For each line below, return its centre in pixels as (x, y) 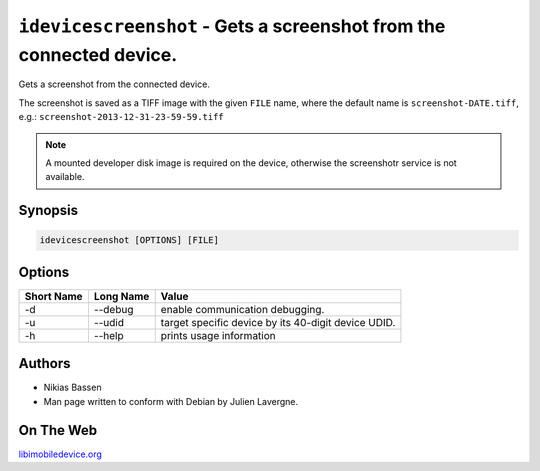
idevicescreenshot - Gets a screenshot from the (232, 26)
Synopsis (48, 210)
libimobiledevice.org (60, 454)
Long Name (121, 296)
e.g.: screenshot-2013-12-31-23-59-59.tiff (121, 117)
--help (108, 335)
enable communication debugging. (242, 309)
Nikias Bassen (72, 387)
